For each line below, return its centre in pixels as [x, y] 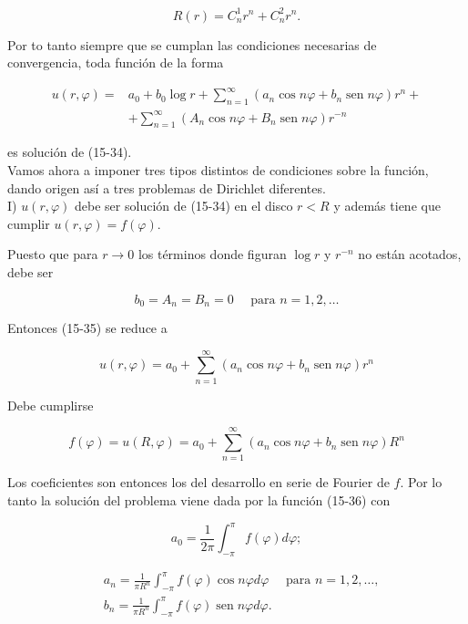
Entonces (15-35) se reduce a [87, 327]
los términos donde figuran [212, 254]
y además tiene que [387, 206]
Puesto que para [53, 254]
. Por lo [421, 482]
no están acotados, [410, 254]
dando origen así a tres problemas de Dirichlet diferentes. [167, 187]
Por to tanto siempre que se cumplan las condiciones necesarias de [192, 44]
